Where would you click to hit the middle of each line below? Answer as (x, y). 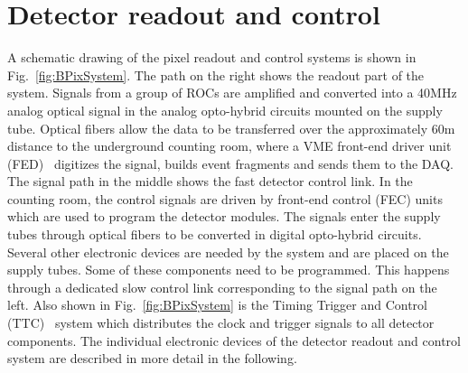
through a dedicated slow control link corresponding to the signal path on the (222, 287)
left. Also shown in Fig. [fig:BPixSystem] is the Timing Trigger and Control (217, 305)
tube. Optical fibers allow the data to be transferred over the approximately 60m (231, 128)
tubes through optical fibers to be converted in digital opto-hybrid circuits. (215, 234)
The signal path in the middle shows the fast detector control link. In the (210, 181)
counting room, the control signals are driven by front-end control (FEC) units (225, 198)
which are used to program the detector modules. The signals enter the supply (224, 216)
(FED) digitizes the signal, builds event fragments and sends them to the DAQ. (230, 163)
